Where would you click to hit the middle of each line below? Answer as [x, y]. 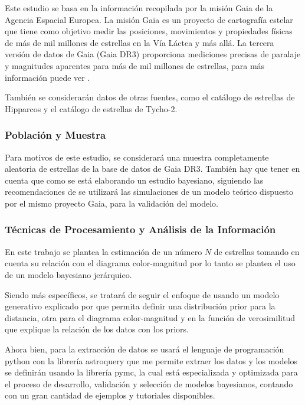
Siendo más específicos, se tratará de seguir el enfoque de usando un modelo [142, 294]
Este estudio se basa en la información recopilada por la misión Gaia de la [139, 8]
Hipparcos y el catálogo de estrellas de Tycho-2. [91, 108]
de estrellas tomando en [257, 251]
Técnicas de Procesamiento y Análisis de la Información [140, 229]
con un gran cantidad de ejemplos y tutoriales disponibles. [110, 395]
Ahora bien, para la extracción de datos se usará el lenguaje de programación [145, 349]
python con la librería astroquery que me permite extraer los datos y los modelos [151, 360]
